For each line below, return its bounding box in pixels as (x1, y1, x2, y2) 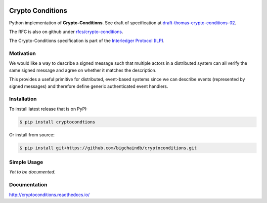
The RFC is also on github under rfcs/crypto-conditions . (9, 29, 123, 35)
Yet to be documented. (9, 169, 56, 175)
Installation (9, 95, 37, 102)
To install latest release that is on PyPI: (9, 106, 88, 112)
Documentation (9, 181, 47, 188)
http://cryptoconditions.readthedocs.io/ (9, 192, 90, 198)
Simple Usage (9, 159, 44, 165)
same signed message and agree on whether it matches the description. (9, 67, 157, 73)
